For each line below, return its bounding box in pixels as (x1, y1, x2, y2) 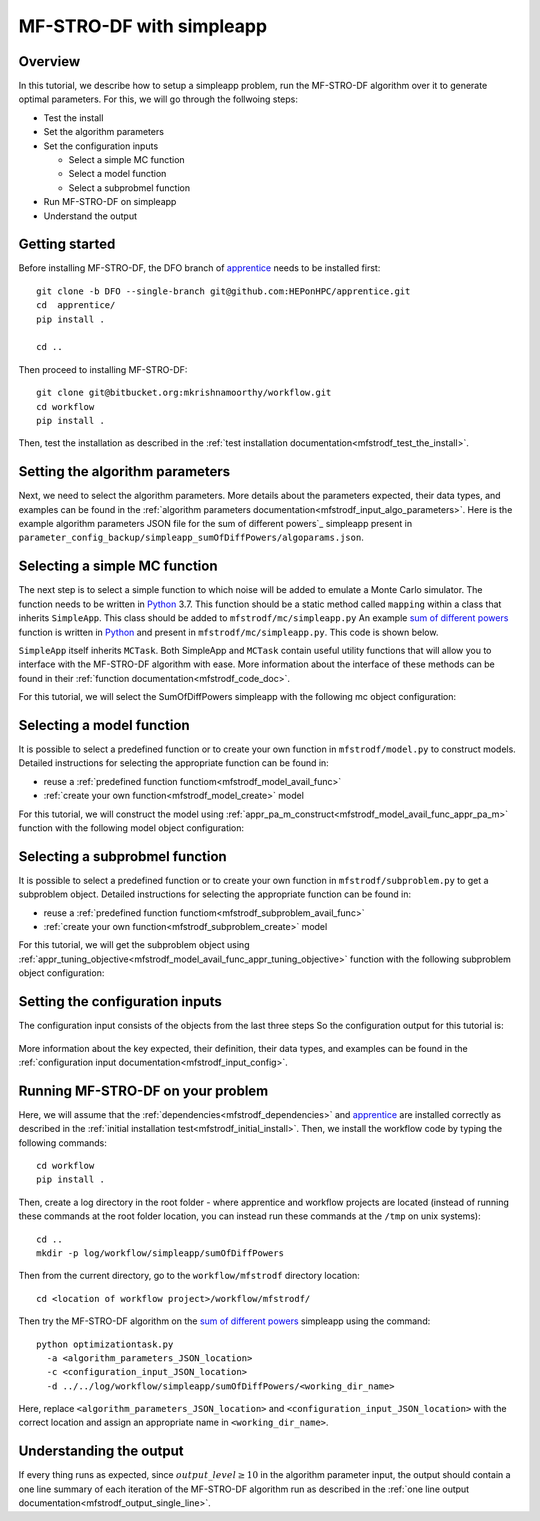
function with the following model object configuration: (18, 821, 245, 834)
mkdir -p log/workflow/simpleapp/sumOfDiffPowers (36, 1247, 285, 1259)
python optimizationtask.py (36, 1338, 174, 1350)
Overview (18, 53, 81, 70)
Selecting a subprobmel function (18, 848, 227, 865)
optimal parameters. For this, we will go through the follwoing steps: (18, 93, 299, 105)
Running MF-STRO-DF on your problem (18, 1082, 269, 1099)
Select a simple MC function (68, 154, 185, 166)
